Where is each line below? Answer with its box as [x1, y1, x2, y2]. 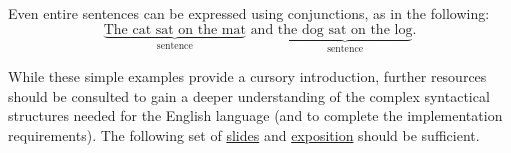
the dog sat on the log [277, 22, 413, 37]
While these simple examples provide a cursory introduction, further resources [8, 66, 487, 87]
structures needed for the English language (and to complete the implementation [8, 105, 503, 126]
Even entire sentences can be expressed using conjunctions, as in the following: [8, 3, 490, 23]
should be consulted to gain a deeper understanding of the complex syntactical [8, 85, 490, 106]
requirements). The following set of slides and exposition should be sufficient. [8, 124, 480, 145]
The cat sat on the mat [103, 22, 246, 37]
